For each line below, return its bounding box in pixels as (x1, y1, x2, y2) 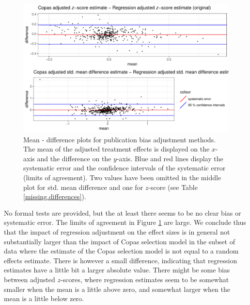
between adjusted (4, 274, 55, 284)
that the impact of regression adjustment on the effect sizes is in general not (4, 226, 230, 237)
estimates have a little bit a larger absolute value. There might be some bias (4, 265, 230, 275)
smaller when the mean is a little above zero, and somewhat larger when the (4, 284, 230, 294)
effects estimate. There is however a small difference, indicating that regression (4, 255, 237, 265)
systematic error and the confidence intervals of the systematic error (23, 163, 226, 173)
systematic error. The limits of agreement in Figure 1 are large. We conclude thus (4, 217, 246, 227)
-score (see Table (148, 182, 198, 192)
